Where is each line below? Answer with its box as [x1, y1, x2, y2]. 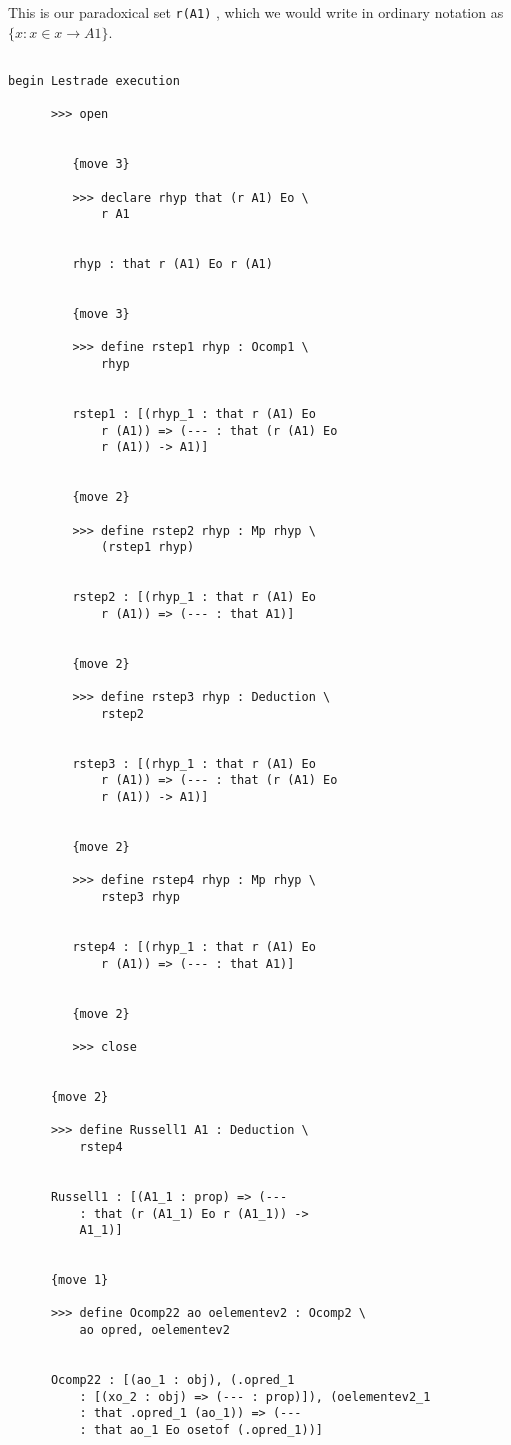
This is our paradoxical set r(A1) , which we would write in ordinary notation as [8, 2, 504, 22]
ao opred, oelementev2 [79, 1323, 230, 1338]
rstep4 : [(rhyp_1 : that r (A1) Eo [72, 940, 316, 955]
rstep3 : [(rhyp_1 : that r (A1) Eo [72, 756, 316, 771]
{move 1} [50, 1273, 109, 1288]
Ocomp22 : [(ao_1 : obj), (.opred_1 [50, 1373, 295, 1388]
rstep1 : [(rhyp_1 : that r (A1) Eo [72, 407, 316, 422]
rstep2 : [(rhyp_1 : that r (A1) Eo [72, 590, 316, 605]
